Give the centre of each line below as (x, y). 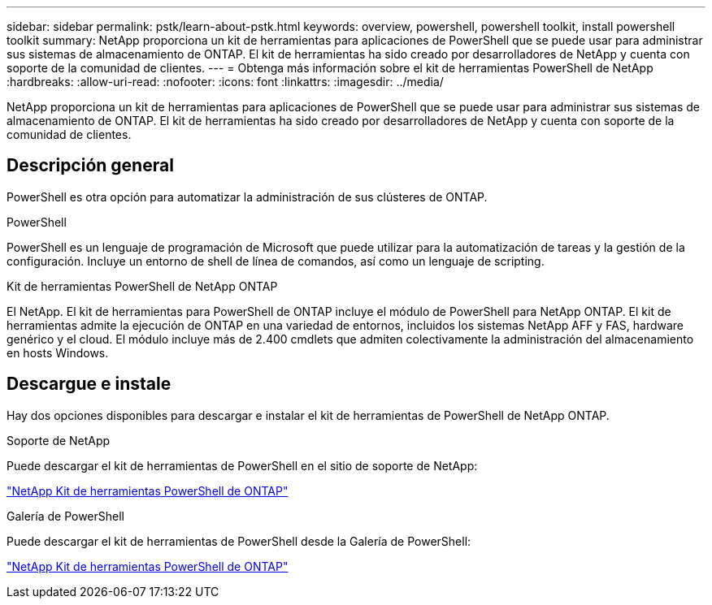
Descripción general (90, 166)
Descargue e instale (89, 384)
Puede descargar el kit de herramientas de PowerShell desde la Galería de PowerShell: (239, 541)
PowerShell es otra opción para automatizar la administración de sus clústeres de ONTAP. (247, 197)
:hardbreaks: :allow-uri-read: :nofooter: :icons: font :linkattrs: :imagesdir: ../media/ (225, 82)
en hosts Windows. (58, 352)
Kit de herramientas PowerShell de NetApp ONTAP (142, 286)
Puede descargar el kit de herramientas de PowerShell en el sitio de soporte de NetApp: (242, 465)
